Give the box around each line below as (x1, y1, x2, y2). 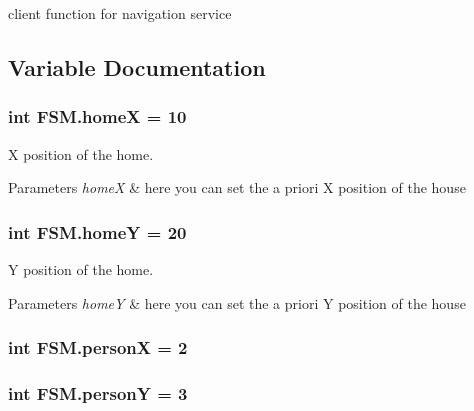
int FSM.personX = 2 (8, 335, 188, 360)
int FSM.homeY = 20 (8, 219, 187, 244)
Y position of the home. (8, 259, 154, 279)
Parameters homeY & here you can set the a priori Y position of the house (8, 292, 466, 313)
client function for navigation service (8, 3, 232, 23)
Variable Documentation (8, 51, 266, 82)
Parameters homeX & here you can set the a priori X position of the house (8, 177, 466, 198)
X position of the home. (8, 143, 154, 164)
